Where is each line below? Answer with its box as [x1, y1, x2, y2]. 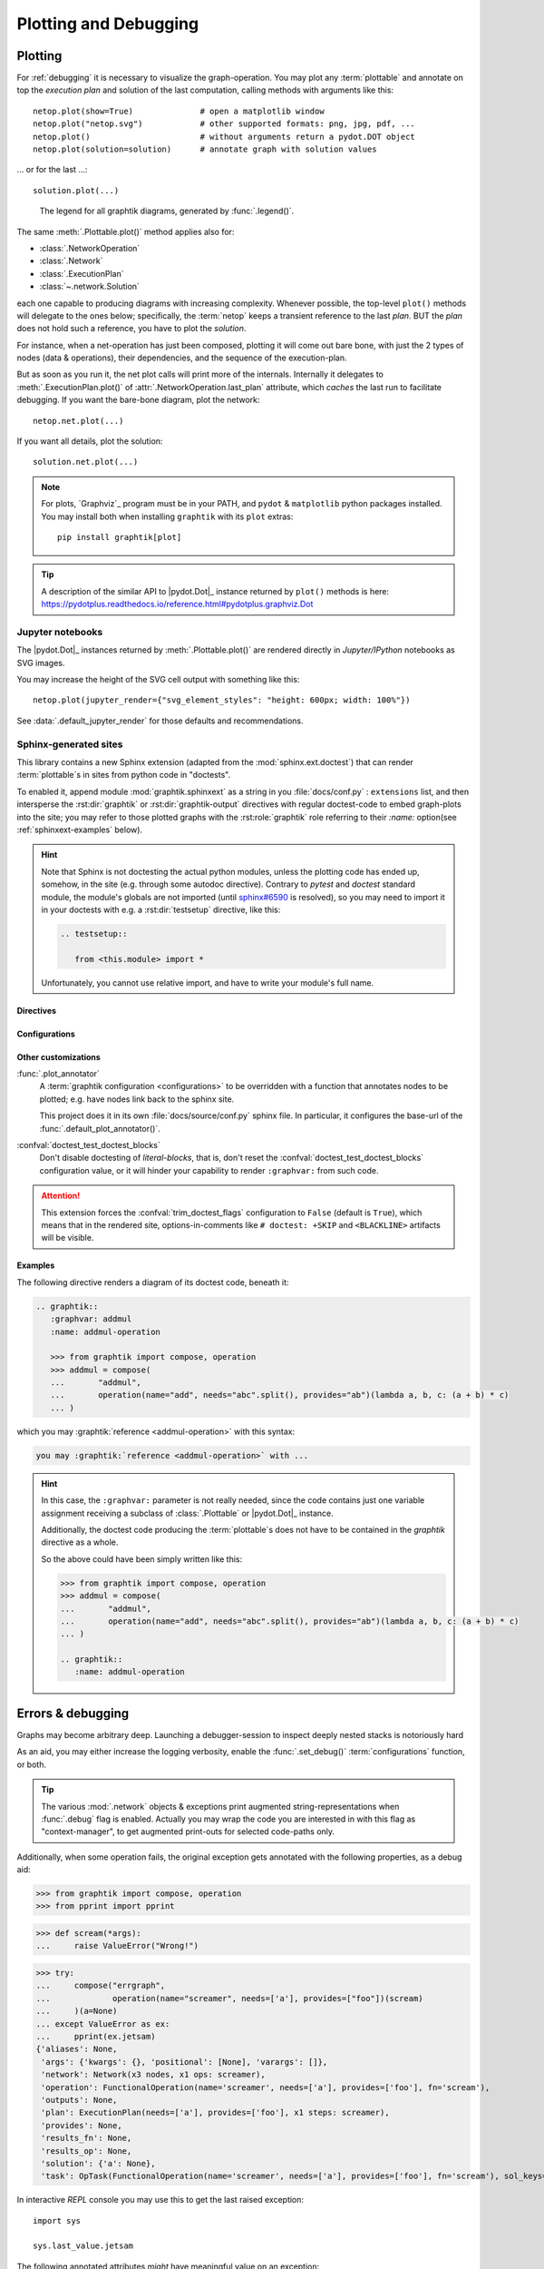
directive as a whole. [41, 1537, 119, 1547]
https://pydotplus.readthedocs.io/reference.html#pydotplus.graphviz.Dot [41, 599, 314, 610]
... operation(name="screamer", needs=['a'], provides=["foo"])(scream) [35, 1993, 423, 2003]
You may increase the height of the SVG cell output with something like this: [16, 674, 300, 685]
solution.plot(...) [33, 185, 120, 195]
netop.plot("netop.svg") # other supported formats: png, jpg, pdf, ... [33, 119, 416, 129]
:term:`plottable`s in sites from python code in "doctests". [16, 770, 231, 781]
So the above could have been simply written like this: [41, 1553, 243, 1565]
